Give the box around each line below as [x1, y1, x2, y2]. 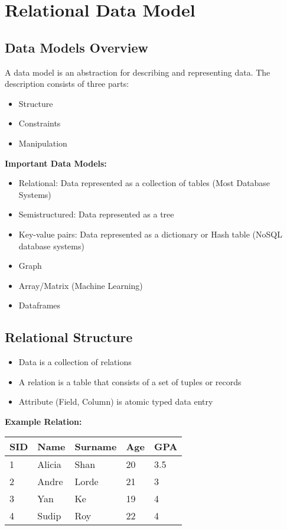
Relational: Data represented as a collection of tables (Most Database [18, 177, 270, 189]
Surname [74, 440, 117, 454]
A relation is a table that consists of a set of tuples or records [18, 375, 242, 388]
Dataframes [18, 299, 61, 311]
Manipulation [18, 136, 67, 149]
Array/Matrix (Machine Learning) [18, 279, 143, 291]
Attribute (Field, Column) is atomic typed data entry [18, 395, 213, 408]
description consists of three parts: [5, 77, 129, 90]
